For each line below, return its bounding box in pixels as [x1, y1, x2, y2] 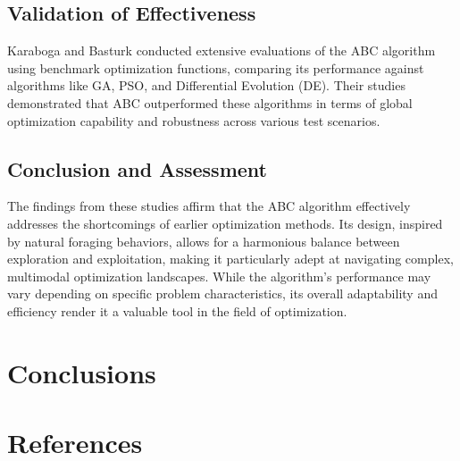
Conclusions [7, 354, 156, 390]
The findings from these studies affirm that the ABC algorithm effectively [7, 197, 411, 215]
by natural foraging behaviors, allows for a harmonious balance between [7, 231, 400, 250]
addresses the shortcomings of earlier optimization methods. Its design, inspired [7, 214, 443, 232]
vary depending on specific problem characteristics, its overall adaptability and [7, 284, 438, 303]
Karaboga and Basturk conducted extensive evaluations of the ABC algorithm [7, 41, 436, 60]
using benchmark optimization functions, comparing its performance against [7, 58, 424, 77]
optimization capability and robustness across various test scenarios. [7, 111, 381, 130]
